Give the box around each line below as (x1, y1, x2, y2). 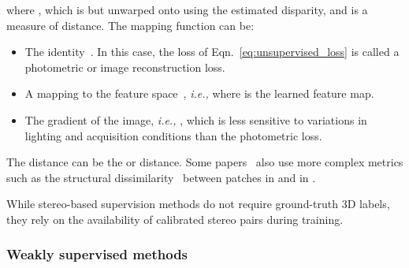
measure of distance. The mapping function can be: (6, 17, 255, 33)
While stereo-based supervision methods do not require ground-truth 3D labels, (6, 195, 390, 212)
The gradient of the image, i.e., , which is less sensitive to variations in (24, 111, 367, 128)
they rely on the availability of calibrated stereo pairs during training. (6, 210, 344, 227)
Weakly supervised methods (6, 244, 188, 264)
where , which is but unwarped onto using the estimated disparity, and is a (6, 2, 368, 17)
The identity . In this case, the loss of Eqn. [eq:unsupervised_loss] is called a (24, 43, 400, 60)
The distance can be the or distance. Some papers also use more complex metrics (6, 154, 403, 170)
